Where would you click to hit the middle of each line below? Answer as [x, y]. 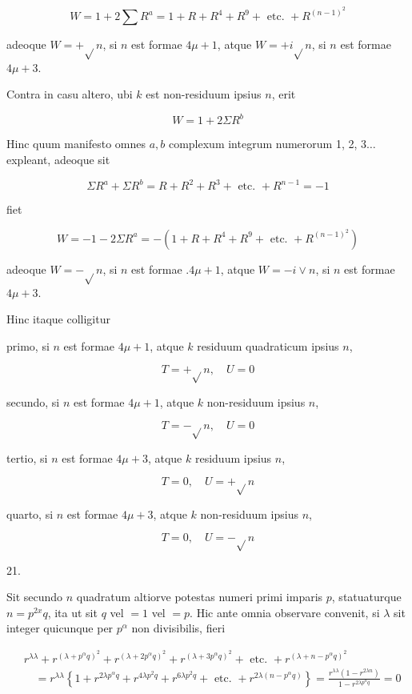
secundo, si [33, 401]
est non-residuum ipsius [204, 94]
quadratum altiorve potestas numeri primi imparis [200, 597]
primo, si [28, 345]
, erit [284, 94]
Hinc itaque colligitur [58, 319]
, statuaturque [366, 597]
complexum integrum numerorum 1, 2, [263, 144]
